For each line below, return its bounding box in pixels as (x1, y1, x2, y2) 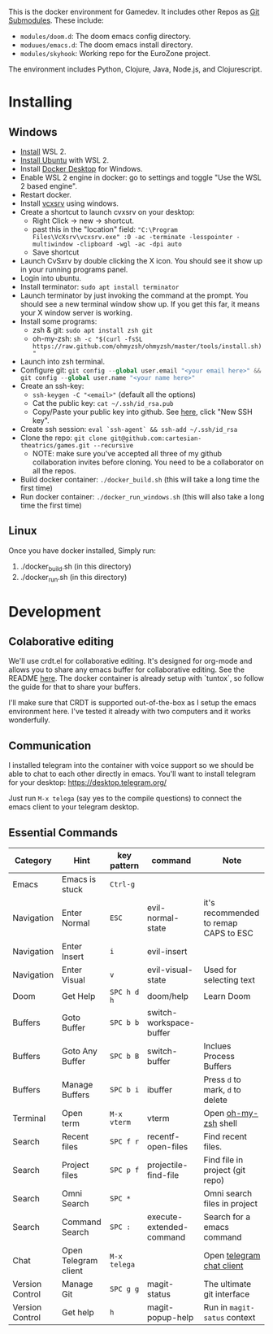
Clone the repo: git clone (19, 433, 107, 442)
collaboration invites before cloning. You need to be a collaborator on (32, 457, 264, 467)
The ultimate (203, 1279, 252, 1290)
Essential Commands (8, 826, 119, 839)
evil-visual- (146, 964, 193, 975)
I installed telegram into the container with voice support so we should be (8, 761, 254, 770)
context (226, 1312, 256, 1323)
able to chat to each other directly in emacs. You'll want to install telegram (8, 769, 256, 779)
